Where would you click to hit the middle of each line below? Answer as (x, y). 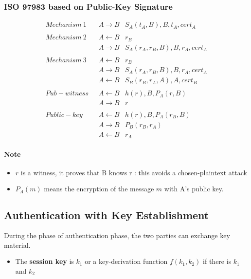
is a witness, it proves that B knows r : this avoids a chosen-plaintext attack (134, 172)
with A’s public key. (194, 189)
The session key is (45, 261)
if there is (217, 261)
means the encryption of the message (99, 189)
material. (17, 245)
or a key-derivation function (126, 261)
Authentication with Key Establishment (107, 215)
